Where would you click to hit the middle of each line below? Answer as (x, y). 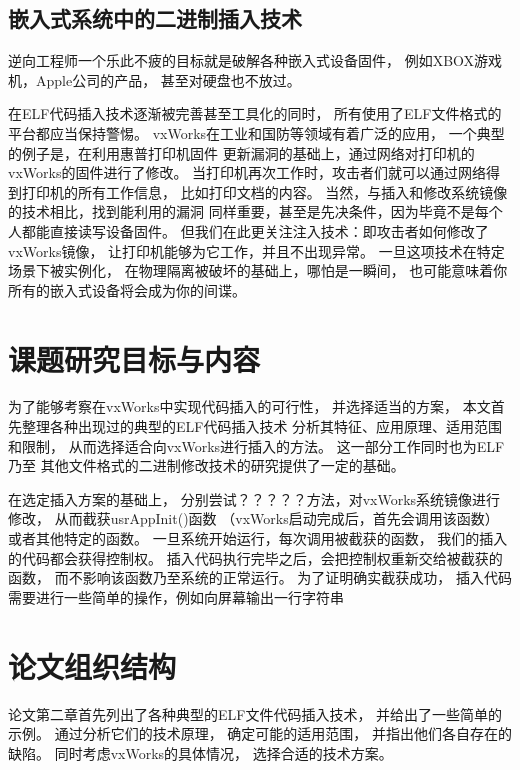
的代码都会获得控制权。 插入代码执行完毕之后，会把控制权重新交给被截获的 (255, 557)
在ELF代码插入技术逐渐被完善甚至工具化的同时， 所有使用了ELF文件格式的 (255, 113)
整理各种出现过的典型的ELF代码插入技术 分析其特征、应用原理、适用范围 (262, 426)
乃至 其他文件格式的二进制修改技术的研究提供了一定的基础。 (206, 465)
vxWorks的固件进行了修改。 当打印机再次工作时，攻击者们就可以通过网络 (247, 172)
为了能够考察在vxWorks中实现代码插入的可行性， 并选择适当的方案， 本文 (249, 406)
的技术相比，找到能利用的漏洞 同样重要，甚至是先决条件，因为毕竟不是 (241, 211)
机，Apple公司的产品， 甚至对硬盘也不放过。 (154, 79)
